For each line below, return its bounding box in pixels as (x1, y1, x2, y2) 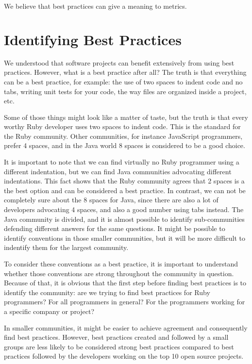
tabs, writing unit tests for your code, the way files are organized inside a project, (4, 86, 247, 96)
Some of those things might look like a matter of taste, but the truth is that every (4, 112, 248, 122)
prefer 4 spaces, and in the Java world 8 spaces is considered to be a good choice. (4, 140, 245, 150)
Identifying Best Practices (4, 29, 182, 49)
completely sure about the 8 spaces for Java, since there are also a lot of (4, 195, 218, 205)
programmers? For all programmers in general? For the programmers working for (4, 297, 245, 307)
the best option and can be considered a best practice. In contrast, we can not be (4, 185, 246, 195)
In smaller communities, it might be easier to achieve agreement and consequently (4, 322, 248, 332)
